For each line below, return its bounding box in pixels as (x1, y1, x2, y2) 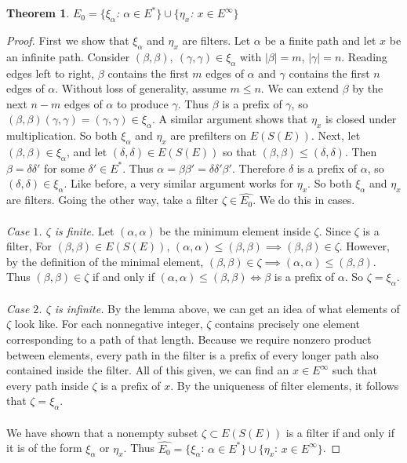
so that (222, 143, 256, 159)
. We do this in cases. (253, 191, 355, 208)
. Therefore (231, 159, 285, 176)
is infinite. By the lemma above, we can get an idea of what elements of (54, 300, 400, 316)
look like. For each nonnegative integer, (14, 315, 203, 332)
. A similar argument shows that (152, 111, 308, 127)
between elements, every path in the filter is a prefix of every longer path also (6, 346, 379, 363)
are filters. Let (182, 32, 251, 49)
